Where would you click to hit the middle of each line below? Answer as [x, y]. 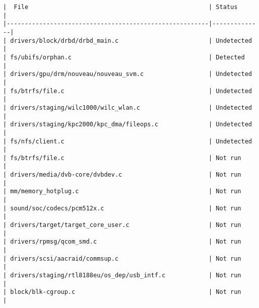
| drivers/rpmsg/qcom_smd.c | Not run [122, 242]
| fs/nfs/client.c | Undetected [127, 141]
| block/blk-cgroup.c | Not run [122, 292]
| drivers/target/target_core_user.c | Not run [122, 225]
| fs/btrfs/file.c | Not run [122, 158]
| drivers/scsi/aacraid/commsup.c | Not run [122, 258]
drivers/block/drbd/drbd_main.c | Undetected [131, 41]
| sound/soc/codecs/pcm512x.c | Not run [122, 208]
